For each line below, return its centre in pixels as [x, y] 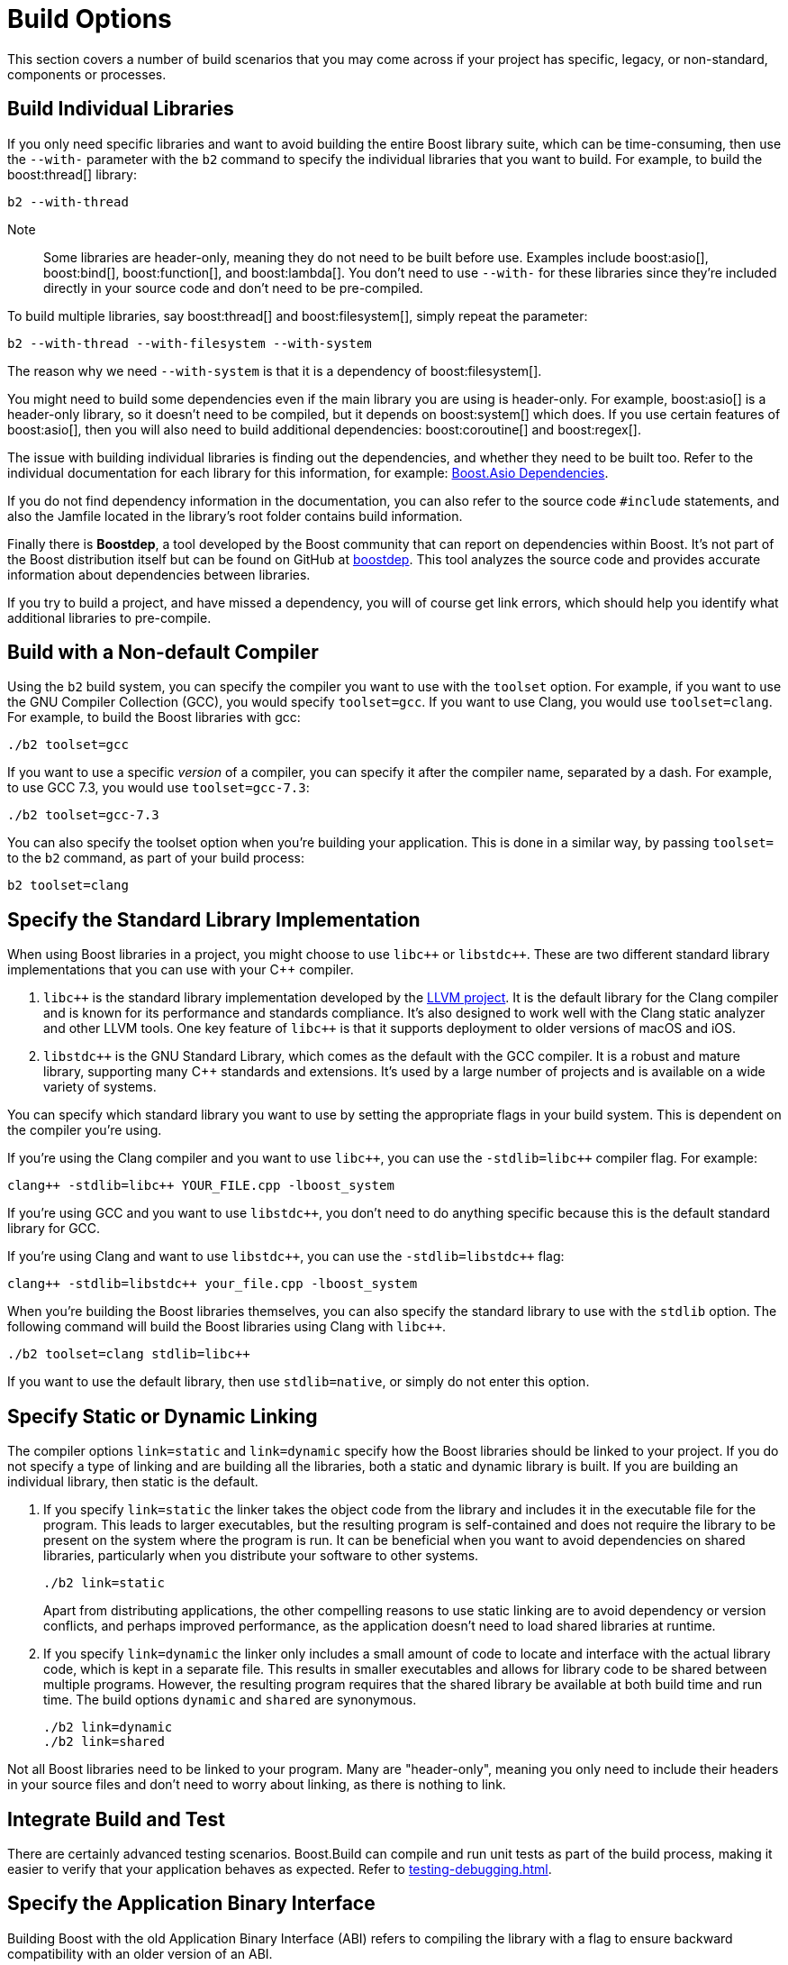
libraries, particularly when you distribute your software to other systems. [261, 1556]
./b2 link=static [104, 1583]
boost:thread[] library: [72, 174]
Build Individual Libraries [121, 109]
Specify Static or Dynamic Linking [163, 1416]
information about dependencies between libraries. [159, 574]
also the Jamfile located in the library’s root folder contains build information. [235, 516]
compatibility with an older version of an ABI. [140, 1953]
